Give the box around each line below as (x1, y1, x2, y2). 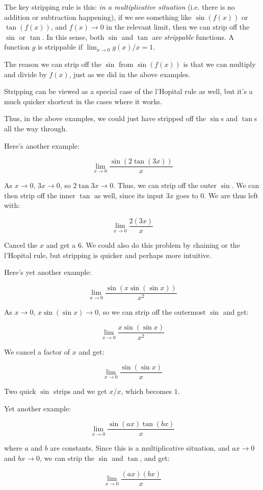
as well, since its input (94, 190, 164, 200)
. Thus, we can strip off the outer (113, 180, 217, 191)
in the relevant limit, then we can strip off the (106, 21, 250, 32)
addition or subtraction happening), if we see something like (4, 11, 192, 22)
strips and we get (53, 386, 107, 396)
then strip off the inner (4, 190, 75, 200)
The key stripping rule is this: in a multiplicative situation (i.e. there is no (4, 2, 235, 12)
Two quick (4, 386, 36, 396)
